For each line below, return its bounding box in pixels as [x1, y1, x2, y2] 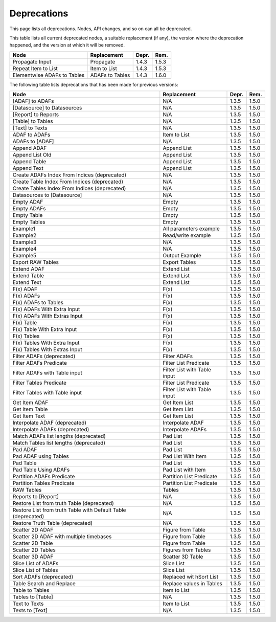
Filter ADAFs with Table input [12, 369, 83, 376]
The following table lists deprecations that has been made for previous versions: [9, 81, 178, 87]
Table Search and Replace [12, 580, 76, 587]
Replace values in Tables [163, 580, 222, 587]
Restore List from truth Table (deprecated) [12, 500, 114, 507]
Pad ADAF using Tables [12, 453, 69, 460]
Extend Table [12, 272, 44, 279]
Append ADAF [12, 145, 47, 152]
